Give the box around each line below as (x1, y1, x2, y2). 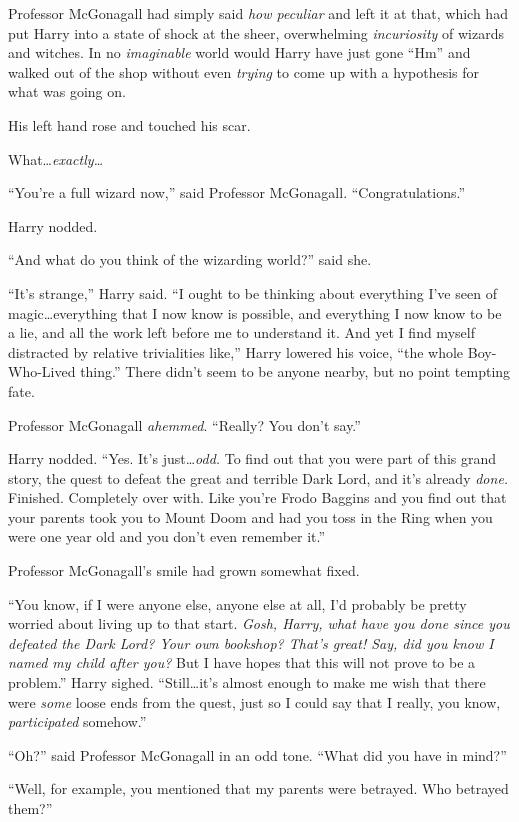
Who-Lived (8, 361, 76, 382)
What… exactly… (8, 148, 104, 169)
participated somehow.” (8, 711, 147, 732)
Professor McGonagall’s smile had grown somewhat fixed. (8, 560, 360, 581)
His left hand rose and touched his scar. (8, 114, 251, 135)
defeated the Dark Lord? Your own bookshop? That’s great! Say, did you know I (8, 632, 494, 653)
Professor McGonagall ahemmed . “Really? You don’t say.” (8, 414, 361, 435)
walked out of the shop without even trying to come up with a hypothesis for (8, 61, 480, 82)
